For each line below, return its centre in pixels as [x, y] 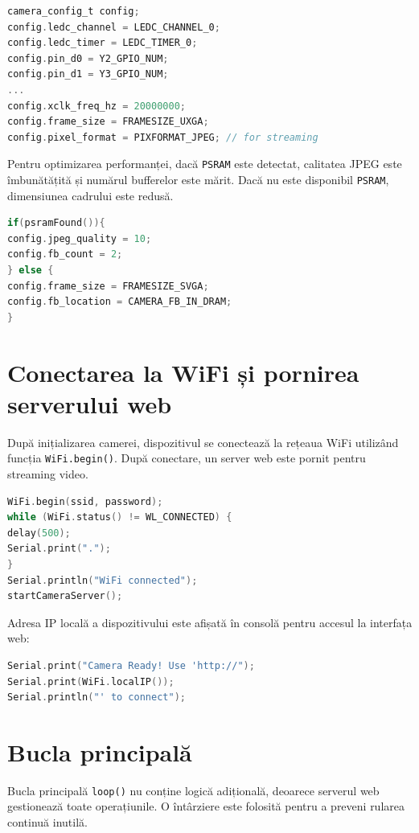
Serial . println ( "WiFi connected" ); [103, 580]
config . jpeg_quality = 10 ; [80, 238]
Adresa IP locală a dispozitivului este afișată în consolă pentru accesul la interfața [210, 622]
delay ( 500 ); [39, 533]
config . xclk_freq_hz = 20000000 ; [97, 106]
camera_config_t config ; [74, 11]
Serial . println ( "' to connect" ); [97, 698]
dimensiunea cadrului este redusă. [90, 195]
